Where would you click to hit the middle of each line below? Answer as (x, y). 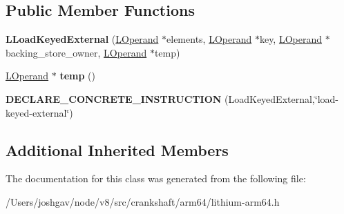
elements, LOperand (209, 39)
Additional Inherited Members (117, 149)
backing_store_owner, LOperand (76, 52)
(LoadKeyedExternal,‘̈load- (281, 98)
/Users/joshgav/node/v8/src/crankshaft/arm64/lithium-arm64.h (143, 201)
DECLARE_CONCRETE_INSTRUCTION (114, 98)
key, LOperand (291, 39)
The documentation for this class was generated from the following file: (156, 178)
